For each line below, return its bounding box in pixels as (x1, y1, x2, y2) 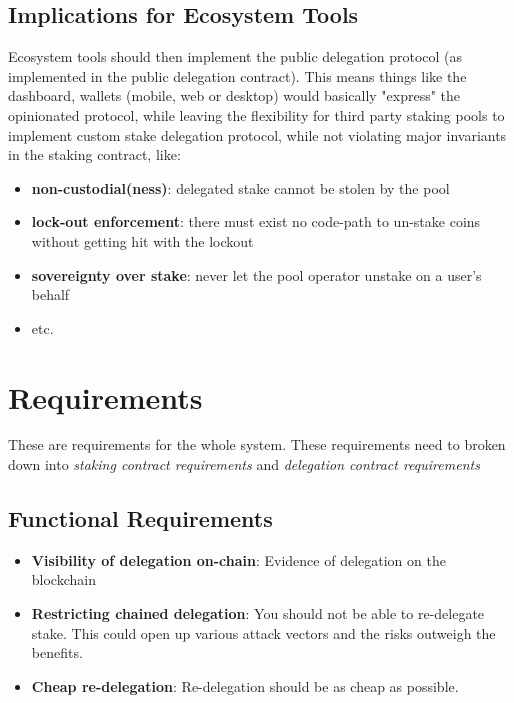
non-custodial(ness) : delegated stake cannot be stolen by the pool (31, 177, 450, 198)
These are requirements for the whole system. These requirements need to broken (8, 434, 506, 455)
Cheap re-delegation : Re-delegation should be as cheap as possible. (31, 675, 459, 696)
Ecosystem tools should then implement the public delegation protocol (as (8, 46, 463, 67)
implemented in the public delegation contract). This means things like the (8, 65, 467, 86)
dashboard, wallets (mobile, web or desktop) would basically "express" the (8, 85, 461, 106)
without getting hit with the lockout (31, 230, 254, 251)
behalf (31, 284, 70, 305)
